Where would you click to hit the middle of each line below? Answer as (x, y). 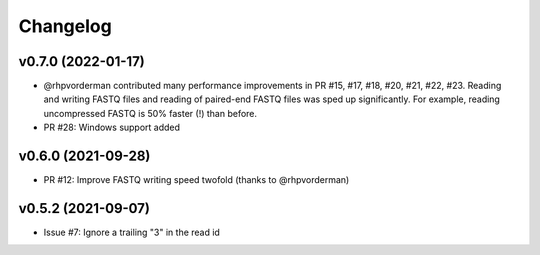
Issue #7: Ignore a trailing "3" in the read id (131, 232)
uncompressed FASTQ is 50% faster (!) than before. (150, 113)
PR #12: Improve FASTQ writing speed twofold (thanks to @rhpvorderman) (196, 180)
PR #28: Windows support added (111, 127)
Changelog (65, 26)
